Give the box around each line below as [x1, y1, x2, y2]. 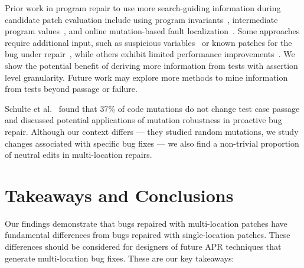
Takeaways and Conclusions [5, 183, 234, 207]
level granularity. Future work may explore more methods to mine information [5, 71, 288, 83]
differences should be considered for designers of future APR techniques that [5, 240, 282, 253]
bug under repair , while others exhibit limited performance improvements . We [5, 48, 295, 60]
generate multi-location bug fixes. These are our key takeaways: [5, 252, 234, 264]
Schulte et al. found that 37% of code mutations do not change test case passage [5, 102, 300, 114]
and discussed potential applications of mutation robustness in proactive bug [5, 114, 282, 126]
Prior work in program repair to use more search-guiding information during [5, 2, 281, 14]
